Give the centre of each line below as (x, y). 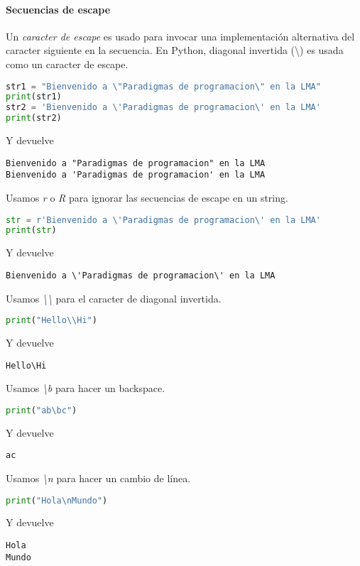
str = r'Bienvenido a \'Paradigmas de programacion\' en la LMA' (163, 220)
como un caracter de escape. (67, 64)
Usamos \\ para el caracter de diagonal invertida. (114, 298)
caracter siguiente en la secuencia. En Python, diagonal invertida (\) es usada (175, 50)
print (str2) (34, 118)
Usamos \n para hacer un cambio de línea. (98, 478)
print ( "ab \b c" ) (42, 410)
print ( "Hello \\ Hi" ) (51, 321)
